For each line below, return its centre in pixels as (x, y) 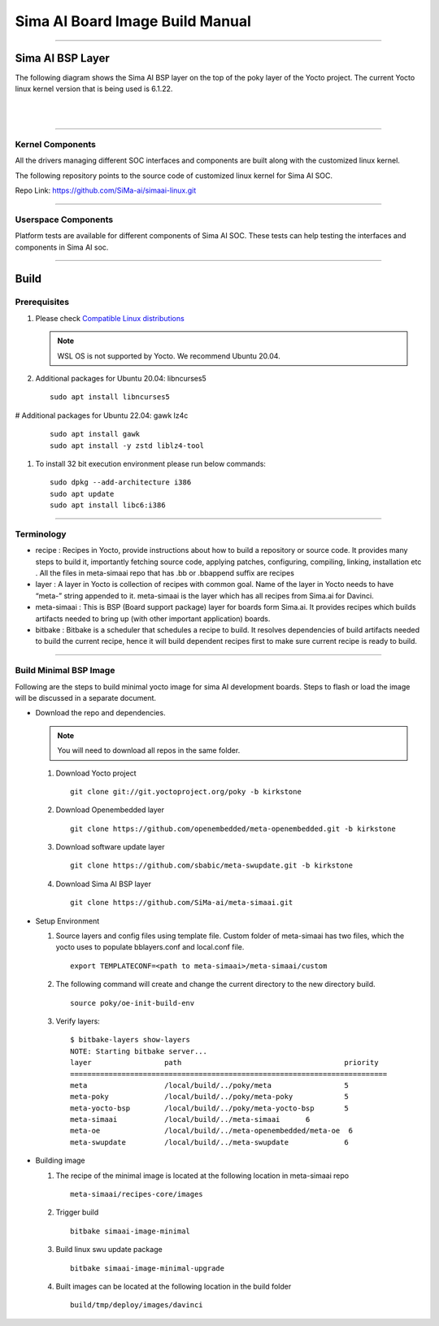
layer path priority (224, 1063)
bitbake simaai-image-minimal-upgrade (148, 1268)
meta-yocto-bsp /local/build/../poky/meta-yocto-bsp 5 (209, 1108)
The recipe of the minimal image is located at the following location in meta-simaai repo (202, 1176)
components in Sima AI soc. (62, 247)
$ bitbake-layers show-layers (130, 1040)
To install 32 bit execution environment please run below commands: (150, 463)
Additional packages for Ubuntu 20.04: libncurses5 (121, 379)
